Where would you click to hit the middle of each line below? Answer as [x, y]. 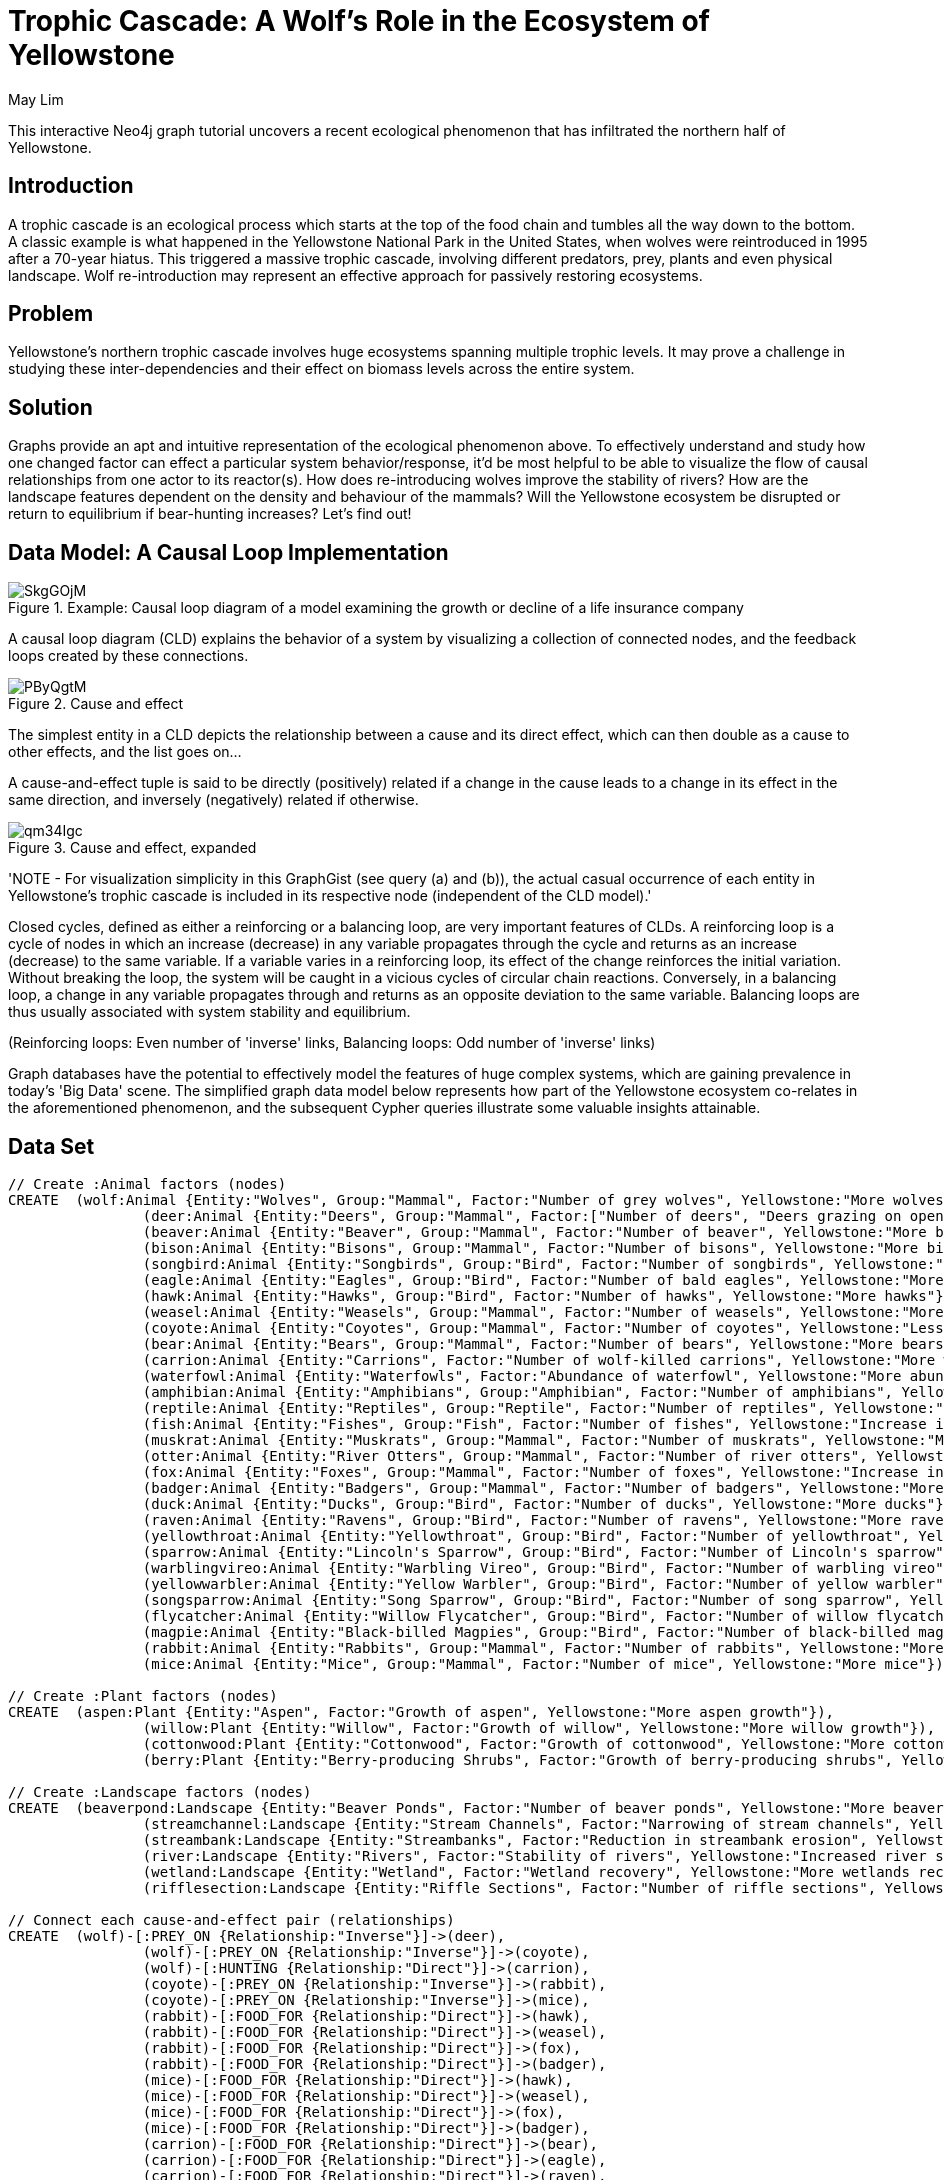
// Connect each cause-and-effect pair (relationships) [231, 1919]
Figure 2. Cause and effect [95, 704]
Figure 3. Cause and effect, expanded [132, 848]
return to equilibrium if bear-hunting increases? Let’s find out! [210, 514]
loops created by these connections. [128, 656]
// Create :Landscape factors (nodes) [160, 1791]
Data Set [51, 1146]
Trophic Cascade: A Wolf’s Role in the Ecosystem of [359, 21]
